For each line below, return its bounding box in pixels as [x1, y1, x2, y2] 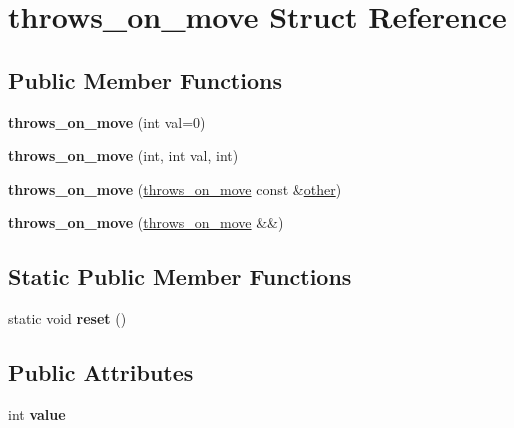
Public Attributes [8, 357, 194, 388]
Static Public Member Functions [8, 261, 352, 292]
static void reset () [8, 308, 127, 329]
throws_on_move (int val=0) [8, 111, 206, 132]
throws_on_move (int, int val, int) [8, 145, 239, 166]
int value [8, 403, 66, 424]
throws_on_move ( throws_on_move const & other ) [8, 178, 342, 199]
